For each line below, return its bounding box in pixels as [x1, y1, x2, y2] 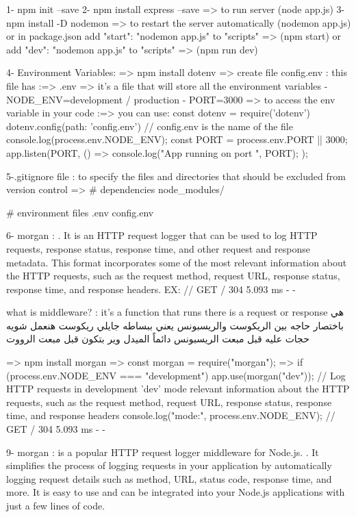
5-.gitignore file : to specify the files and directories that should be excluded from [6, 168, 346, 183]
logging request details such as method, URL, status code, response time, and [6, 471, 332, 486]
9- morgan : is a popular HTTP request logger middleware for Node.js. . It [6, 444, 319, 459]
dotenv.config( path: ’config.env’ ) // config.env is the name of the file [6, 118, 293, 133]
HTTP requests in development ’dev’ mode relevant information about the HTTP [6, 381, 350, 396]
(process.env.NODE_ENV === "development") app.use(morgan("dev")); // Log [6, 368, 346, 382]
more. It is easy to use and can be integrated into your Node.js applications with [6, 485, 345, 499]
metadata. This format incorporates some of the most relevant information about [6, 255, 347, 269]
